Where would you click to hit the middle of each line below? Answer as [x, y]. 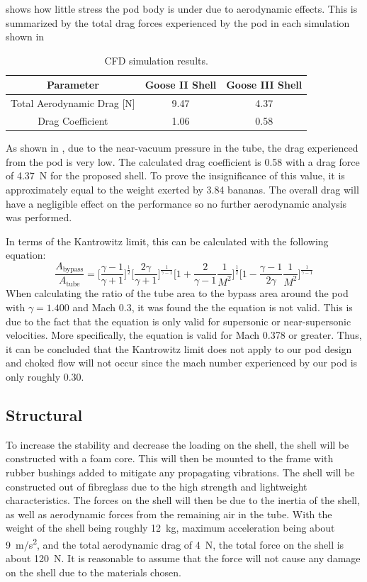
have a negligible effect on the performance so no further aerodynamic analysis [176, 203]
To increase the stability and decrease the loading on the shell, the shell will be [177, 444]
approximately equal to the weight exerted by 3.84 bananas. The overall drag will [182, 189]
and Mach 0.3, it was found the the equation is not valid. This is [213, 307]
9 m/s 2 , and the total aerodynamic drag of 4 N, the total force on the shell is [175, 543]
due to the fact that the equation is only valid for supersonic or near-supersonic [179, 321]
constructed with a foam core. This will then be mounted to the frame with [170, 458]
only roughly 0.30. [45, 376]
